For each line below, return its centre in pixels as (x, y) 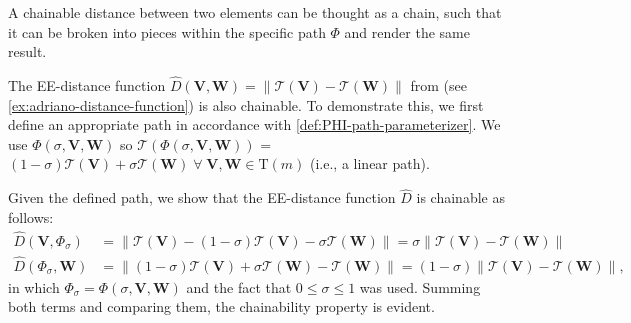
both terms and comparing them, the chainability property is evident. (221, 306)
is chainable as (460, 197)
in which (34, 286)
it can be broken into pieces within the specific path (167, 31)
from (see (438, 85)
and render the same (407, 31)
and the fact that (239, 286)
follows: (31, 216)
